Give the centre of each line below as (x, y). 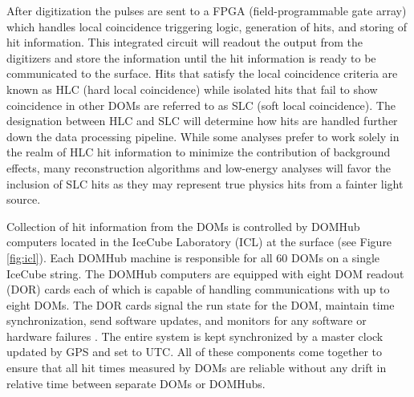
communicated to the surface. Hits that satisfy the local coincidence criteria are (202, 73)
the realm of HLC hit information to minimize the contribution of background (199, 152)
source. (24, 199)
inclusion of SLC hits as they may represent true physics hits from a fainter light (205, 183)
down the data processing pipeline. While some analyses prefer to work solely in (203, 136)
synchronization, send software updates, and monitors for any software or (187, 320)
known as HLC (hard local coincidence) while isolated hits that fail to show (192, 89)
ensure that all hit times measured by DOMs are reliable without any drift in (197, 368)
